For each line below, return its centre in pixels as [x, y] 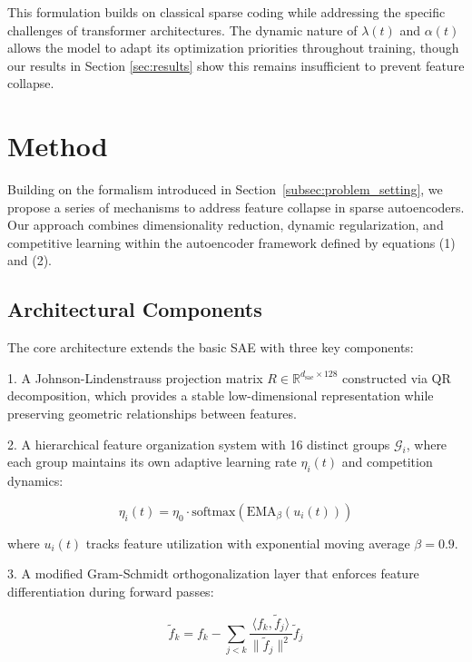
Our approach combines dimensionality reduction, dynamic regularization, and [226, 225]
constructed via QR [397, 377]
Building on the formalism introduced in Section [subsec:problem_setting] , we [225, 189]
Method [58, 146]
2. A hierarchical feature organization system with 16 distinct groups [199, 444]
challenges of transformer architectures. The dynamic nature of [182, 30]
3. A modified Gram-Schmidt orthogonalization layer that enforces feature [213, 573]
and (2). [30, 260]
